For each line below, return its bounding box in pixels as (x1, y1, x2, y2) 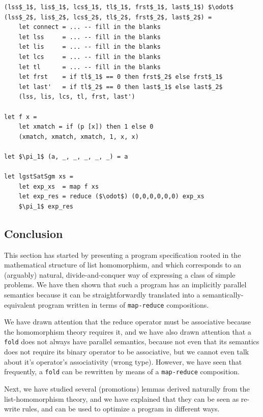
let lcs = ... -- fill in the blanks (18, 53, 161, 61)
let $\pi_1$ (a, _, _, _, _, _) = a (4, 153, 128, 160)
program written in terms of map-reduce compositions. (38, 299, 209, 310)
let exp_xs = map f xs (18, 183, 99, 190)
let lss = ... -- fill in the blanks (18, 33, 161, 41)
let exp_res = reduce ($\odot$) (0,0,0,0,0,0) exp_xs (18, 193, 204, 200)
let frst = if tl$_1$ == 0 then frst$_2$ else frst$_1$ (18, 73, 223, 81)
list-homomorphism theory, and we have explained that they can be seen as (4, 393, 239, 404)
